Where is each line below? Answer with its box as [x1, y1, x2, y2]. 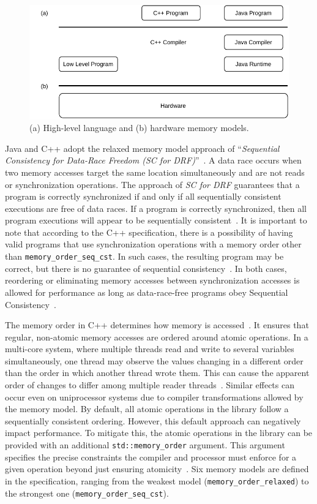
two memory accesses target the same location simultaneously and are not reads [5, 165, 305, 178]
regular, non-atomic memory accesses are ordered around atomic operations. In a [5, 330, 308, 343]
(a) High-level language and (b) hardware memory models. [29, 121, 249, 134]
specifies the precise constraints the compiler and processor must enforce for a [5, 450, 297, 463]
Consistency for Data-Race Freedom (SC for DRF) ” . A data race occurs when [5, 154, 302, 167]
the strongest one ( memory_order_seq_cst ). [5, 486, 169, 499]
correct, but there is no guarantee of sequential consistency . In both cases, [5, 261, 287, 274]
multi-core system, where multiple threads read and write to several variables [5, 342, 294, 355]
